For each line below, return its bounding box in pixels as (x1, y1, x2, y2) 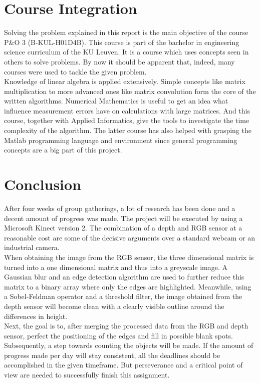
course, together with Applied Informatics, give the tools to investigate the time (4, 115, 249, 125)
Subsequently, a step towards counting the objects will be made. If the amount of (4, 340, 253, 350)
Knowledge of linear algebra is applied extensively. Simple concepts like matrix (4, 76, 245, 86)
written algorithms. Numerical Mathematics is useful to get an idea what (4, 95, 228, 106)
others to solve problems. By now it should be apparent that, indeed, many (4, 56, 235, 66)
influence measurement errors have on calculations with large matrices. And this (4, 105, 250, 115)
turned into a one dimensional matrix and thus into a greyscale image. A (4, 261, 228, 272)
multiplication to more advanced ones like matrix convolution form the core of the (4, 85, 256, 96)
